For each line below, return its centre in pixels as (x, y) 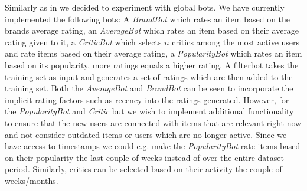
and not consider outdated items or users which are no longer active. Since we (146, 134)
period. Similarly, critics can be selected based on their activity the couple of (143, 169)
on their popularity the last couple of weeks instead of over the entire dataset (144, 157)
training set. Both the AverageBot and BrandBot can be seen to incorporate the (149, 88)
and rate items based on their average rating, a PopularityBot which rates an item (153, 53)
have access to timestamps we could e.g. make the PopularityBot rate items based (153, 146)
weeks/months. (32, 180)
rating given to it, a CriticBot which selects (83, 42)
